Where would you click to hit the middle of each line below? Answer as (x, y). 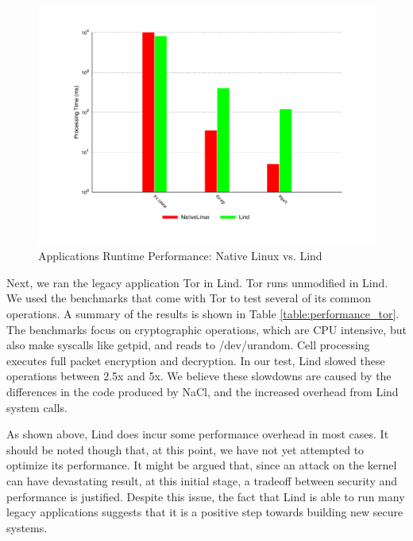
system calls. (37, 407)
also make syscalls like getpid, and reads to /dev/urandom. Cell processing (188, 345)
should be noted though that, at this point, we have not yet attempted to (185, 449)
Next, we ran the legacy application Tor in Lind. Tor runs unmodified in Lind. (197, 282)
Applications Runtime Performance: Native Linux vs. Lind (180, 256)
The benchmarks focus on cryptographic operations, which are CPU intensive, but (206, 329)
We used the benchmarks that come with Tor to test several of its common (189, 298)
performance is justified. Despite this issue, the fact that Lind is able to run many (206, 496)
